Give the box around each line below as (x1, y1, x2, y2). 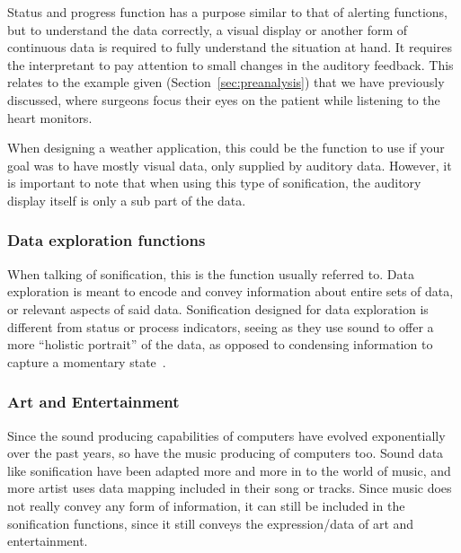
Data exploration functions (7, 229, 206, 251)
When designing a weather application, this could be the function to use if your (7, 138, 445, 157)
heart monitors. (7, 108, 93, 127)
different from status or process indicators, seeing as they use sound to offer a (7, 317, 434, 336)
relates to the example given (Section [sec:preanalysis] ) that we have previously (7, 73, 445, 92)
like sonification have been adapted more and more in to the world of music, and (7, 461, 451, 479)
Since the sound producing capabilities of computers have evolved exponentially (7, 426, 446, 444)
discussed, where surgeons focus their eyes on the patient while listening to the (7, 90, 440, 109)
